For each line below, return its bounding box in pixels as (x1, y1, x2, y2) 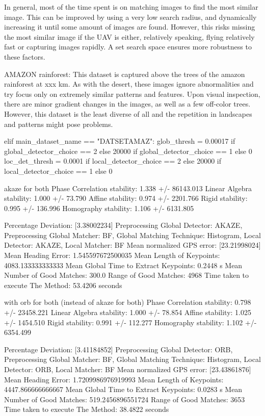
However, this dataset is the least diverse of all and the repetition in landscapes (4, 108, 252, 119)
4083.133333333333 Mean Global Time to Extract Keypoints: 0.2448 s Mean (4, 259, 243, 270)
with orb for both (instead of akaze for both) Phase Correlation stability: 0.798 (4, 297, 251, 307)
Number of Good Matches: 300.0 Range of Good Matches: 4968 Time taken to (4, 270, 249, 280)
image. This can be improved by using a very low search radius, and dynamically (4, 11, 257, 22)
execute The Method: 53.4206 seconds (4, 279, 122, 290)
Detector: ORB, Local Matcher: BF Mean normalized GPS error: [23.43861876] (4, 364, 251, 374)
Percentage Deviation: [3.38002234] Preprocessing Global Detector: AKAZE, (4, 220, 243, 230)
